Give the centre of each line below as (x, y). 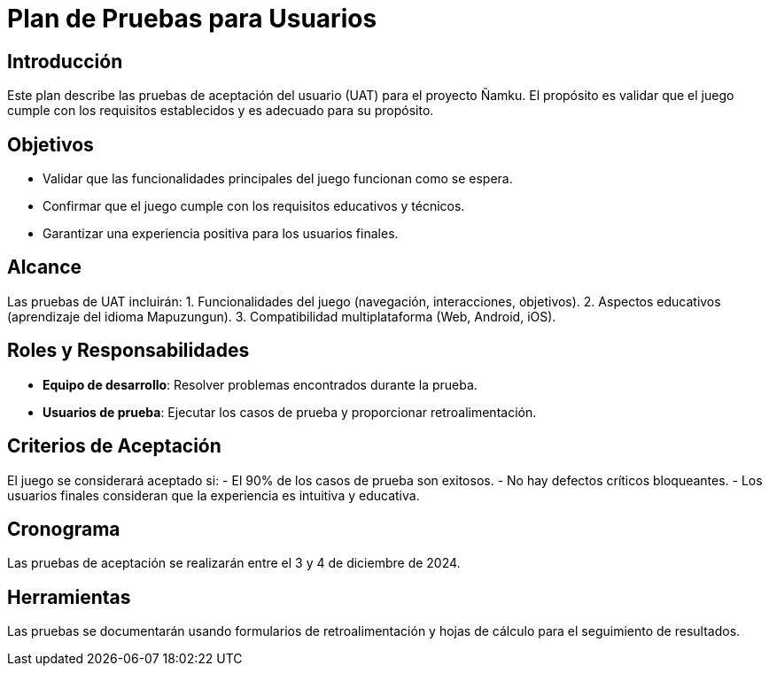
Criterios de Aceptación (114, 446)
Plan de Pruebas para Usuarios (192, 19)
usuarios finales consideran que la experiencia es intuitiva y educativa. (214, 495)
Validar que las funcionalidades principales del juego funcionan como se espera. (278, 179)
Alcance (45, 267)
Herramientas (69, 597)
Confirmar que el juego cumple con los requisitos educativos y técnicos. (254, 206)
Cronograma (64, 529)
